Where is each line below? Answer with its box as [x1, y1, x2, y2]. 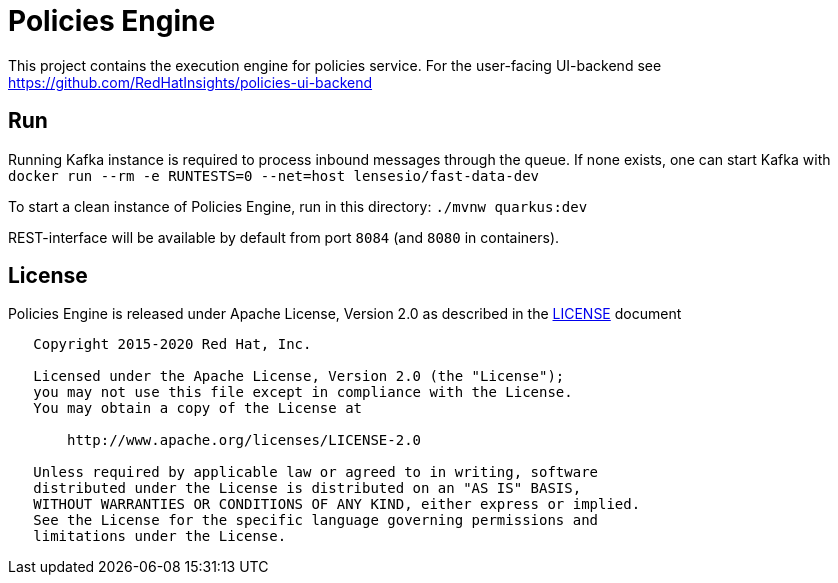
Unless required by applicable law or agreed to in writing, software [33, 464, 599, 481]
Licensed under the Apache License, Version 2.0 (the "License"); [33, 368, 565, 385]
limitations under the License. [33, 528, 287, 545]
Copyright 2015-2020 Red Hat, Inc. [33, 336, 312, 353]
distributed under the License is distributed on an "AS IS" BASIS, [33, 480, 582, 497]
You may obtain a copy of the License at [33, 400, 363, 417]
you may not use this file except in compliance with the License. [33, 384, 573, 401]
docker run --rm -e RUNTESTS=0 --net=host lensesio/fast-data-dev [8, 167, 540, 184]
